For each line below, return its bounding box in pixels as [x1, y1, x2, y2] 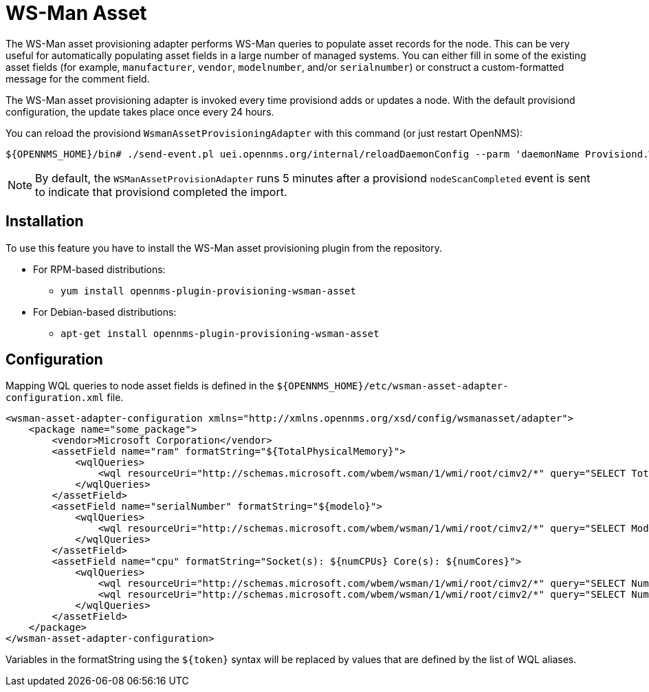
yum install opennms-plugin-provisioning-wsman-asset [60, 285, 356, 296]
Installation [5, 213, 84, 230]
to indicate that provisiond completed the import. [35, 184, 287, 199]
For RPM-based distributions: [33, 263, 166, 275]
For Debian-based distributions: [33, 305, 177, 318]
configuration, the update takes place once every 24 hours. [5, 105, 274, 118]
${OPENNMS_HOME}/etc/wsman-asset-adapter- [276, 380, 509, 392]
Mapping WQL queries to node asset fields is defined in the [5, 380, 274, 392]
